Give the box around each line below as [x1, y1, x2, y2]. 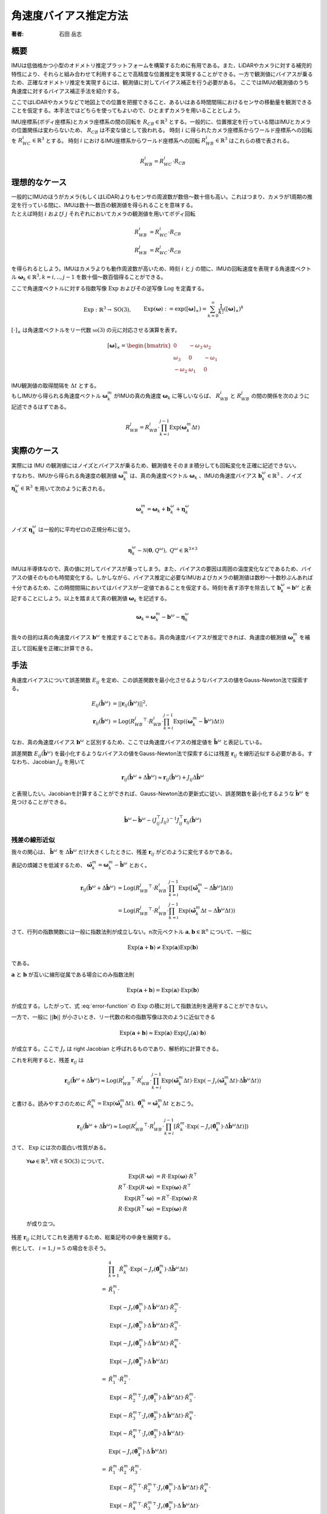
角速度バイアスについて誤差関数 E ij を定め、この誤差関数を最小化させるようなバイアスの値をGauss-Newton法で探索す [11, 676, 308, 685]
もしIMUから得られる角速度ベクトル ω [11, 392, 108, 400]
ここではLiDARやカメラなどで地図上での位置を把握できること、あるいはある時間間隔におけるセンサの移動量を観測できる [11, 99, 312, 106]
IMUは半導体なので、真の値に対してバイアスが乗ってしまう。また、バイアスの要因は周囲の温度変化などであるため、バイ [11, 565, 312, 572]
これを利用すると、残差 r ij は [11, 1056, 84, 1065]
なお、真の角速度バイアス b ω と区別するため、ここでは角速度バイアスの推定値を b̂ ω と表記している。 [11, 738, 266, 746]
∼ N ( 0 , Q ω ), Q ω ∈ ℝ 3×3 [137, 546, 198, 554]
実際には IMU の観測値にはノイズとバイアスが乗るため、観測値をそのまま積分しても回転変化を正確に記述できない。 [11, 461, 300, 469]
